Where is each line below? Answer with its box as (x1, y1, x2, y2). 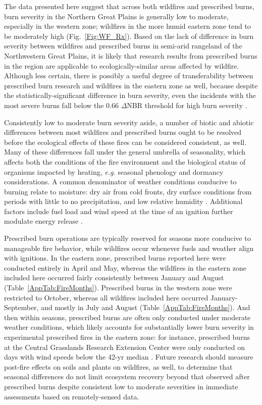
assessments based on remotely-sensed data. (4, 391, 139, 401)
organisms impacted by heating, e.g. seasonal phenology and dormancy (4, 166, 224, 177)
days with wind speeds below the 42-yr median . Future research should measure (4, 351, 253, 362)
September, (4, 302, 39, 313)
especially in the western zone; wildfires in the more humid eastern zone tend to (4, 21, 251, 31)
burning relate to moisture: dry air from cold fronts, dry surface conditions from (4, 186, 252, 196)
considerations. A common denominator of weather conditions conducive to (4, 176, 237, 187)
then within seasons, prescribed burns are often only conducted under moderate (4, 312, 251, 322)
